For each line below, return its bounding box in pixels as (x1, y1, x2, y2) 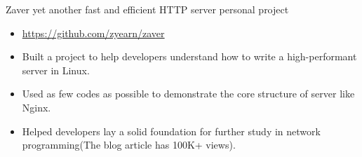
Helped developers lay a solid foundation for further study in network (22, 123, 321, 138)
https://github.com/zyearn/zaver (22, 25, 165, 40)
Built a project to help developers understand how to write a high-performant (22, 49, 357, 64)
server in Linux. (22, 62, 90, 77)
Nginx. (22, 100, 51, 114)
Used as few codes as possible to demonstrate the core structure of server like (22, 86, 355, 101)
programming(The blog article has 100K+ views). (22, 137, 236, 152)
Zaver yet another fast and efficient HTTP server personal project (6, 2, 289, 16)
